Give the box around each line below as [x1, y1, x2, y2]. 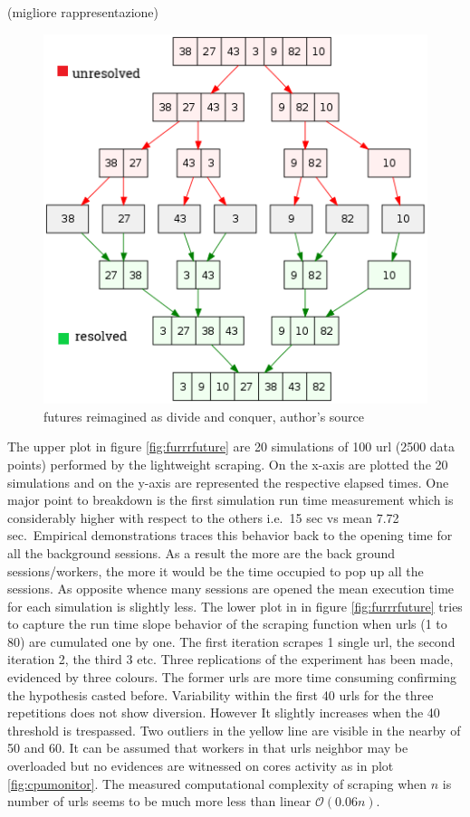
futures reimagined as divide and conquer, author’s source [43, 406, 365, 425]
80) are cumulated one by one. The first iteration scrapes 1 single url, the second [7, 632, 456, 651]
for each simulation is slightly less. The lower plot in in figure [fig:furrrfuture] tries [7, 596, 463, 615]
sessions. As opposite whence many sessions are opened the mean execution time [7, 579, 455, 598]
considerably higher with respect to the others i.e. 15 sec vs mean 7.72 [7, 508, 399, 527]
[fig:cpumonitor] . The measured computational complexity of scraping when [7, 774, 427, 793]
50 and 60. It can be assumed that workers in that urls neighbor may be [7, 738, 408, 757]
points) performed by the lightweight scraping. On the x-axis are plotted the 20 [7, 454, 448, 473]
